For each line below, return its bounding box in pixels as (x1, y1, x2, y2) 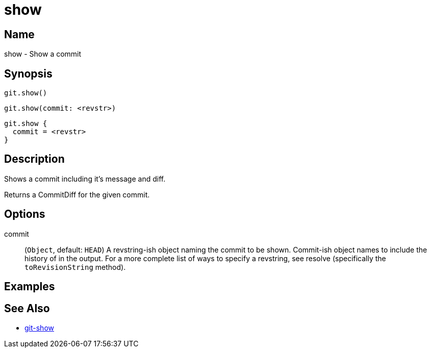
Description (4, 153, 65, 166)
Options (4, 208, 45, 221)
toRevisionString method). (24, 262, 126, 271)
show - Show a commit (4, 49, 82, 59)
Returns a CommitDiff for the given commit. (4, 190, 150, 199)
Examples (4, 280, 55, 293)
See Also (4, 301, 50, 315)
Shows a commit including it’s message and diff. (4, 174, 166, 183)
